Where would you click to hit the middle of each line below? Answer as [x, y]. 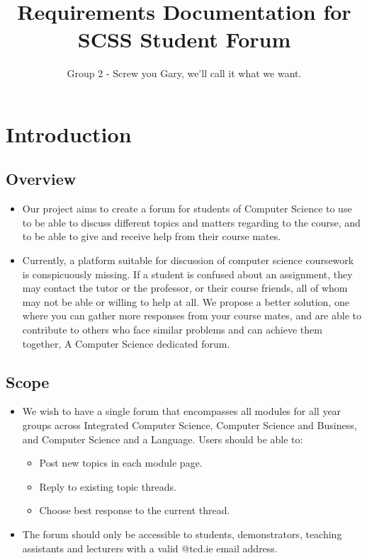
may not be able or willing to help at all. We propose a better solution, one [186, 301]
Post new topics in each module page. [121, 463]
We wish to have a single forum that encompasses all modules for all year [182, 411]
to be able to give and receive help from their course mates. [152, 236]
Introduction [69, 133]
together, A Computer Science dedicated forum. [126, 343]
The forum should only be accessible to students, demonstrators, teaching [182, 534]
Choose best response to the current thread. [135, 510]
